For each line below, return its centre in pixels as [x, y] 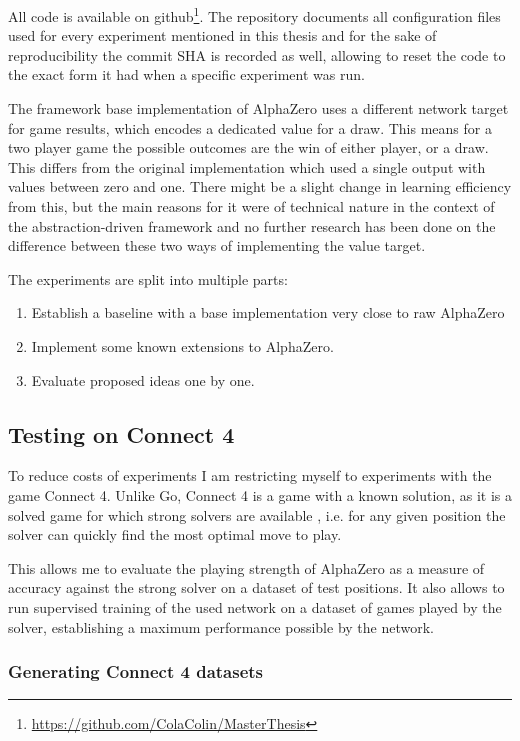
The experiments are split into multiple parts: [148, 278]
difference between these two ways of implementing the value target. [217, 245]
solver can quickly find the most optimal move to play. [175, 534]
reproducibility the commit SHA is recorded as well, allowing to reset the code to [257, 54]
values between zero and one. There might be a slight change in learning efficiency [260, 186]
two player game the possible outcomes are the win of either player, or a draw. [248, 147]
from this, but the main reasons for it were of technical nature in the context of [251, 206]
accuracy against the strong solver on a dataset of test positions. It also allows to [256, 587]
